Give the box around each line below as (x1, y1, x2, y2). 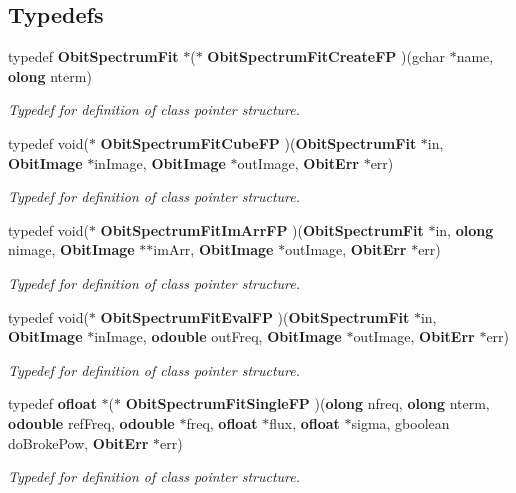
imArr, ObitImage (153, 239, 274, 260)
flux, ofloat (269, 412, 340, 433)
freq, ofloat (186, 412, 258, 433)
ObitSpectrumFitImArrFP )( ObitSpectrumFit (100, 219, 424, 240)
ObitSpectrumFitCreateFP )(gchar (207, 46, 445, 67)
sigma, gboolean (351, 412, 450, 433)
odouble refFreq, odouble (8, 412, 175, 433)
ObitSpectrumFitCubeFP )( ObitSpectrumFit (100, 132, 417, 153)
